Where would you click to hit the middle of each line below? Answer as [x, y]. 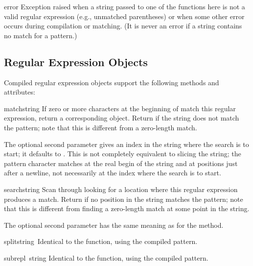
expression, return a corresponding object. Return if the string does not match [122, 118]
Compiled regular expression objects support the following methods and [112, 82]
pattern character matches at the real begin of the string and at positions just [121, 163]
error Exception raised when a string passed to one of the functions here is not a [125, 6]
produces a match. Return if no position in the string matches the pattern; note [124, 199]
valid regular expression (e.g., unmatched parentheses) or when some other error [124, 16]
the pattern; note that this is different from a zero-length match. [101, 127]
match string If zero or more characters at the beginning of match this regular [120, 108]
